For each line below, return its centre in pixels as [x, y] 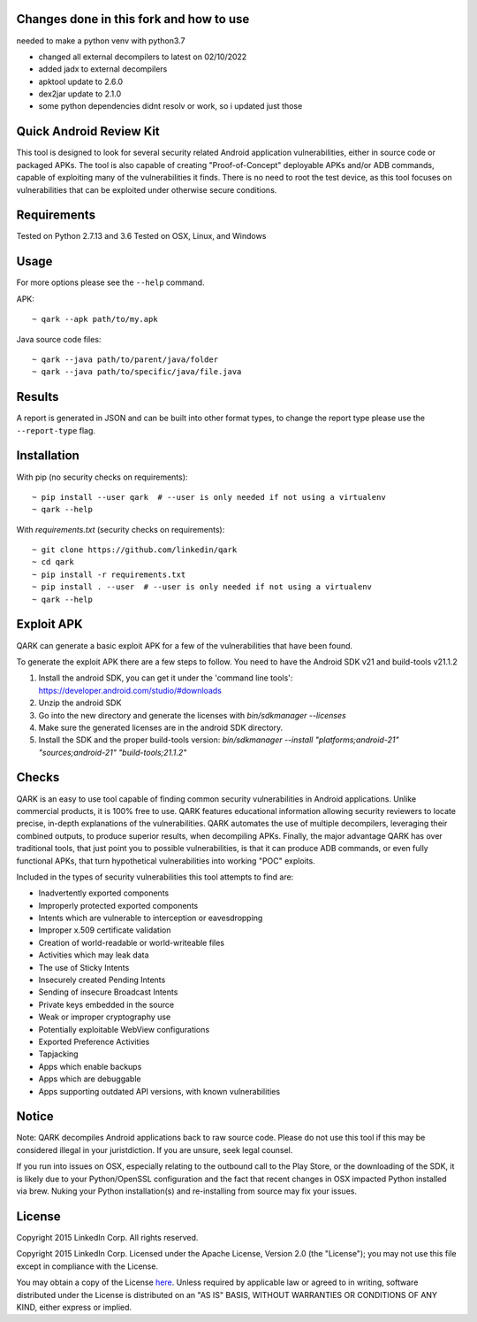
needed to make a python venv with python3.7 [101, 41]
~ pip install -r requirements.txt [109, 574]
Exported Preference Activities [94, 1041]
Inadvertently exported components [104, 893]
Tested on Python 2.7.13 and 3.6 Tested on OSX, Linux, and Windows [141, 236]
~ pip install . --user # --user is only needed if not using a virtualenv [202, 587]
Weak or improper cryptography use [105, 1017]
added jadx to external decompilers [103, 69]
